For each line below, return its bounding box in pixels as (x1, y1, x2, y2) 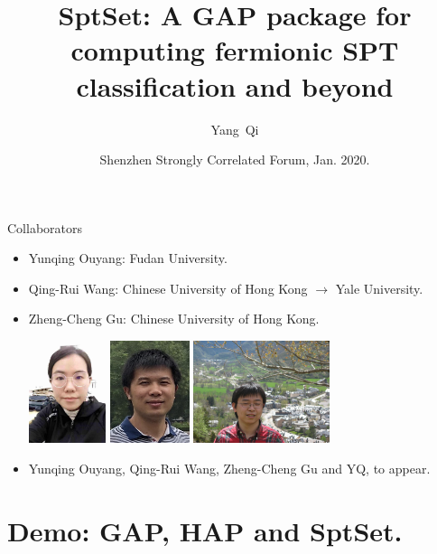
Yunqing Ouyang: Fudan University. (28, 249, 228, 268)
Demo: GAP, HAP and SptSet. (7, 512, 403, 549)
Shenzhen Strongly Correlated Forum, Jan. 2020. (99, 150, 370, 169)
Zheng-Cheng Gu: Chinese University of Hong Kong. (28, 309, 320, 328)
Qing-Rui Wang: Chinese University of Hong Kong (28, 278, 308, 297)
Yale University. (335, 278, 423, 297)
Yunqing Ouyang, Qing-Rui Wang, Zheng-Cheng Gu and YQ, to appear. (28, 459, 431, 478)
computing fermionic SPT (70, 32, 399, 69)
